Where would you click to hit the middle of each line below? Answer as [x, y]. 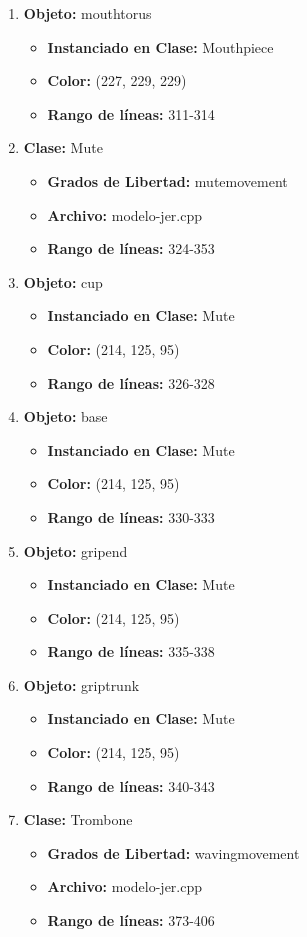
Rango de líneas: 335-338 [131, 651]
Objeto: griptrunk [81, 684]
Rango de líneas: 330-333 [131, 516]
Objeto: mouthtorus [87, 13]
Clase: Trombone [78, 819]
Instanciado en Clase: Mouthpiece [160, 46]
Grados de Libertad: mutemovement [167, 180]
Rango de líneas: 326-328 [131, 382]
